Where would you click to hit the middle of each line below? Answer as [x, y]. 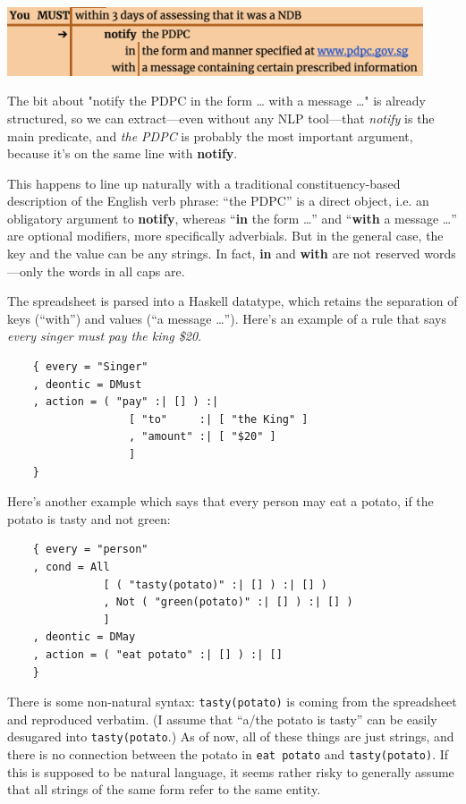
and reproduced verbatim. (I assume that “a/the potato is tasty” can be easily [222, 719]
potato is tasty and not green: [89, 518]
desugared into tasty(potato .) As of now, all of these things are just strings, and [231, 736]
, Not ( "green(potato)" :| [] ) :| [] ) [228, 602]
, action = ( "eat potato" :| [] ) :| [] [157, 654]
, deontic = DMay [84, 637]
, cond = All [71, 567]
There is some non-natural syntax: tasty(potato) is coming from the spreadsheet [232, 702]
